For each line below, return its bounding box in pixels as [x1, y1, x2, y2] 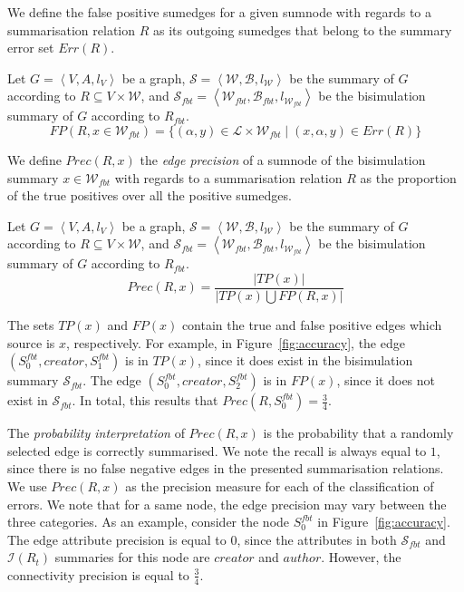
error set [7, 38, 54, 57]
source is [7, 333, 55, 352]
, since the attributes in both [237, 529, 397, 548]
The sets [7, 315, 54, 334]
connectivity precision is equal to [7, 565, 189, 584]
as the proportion [360, 168, 457, 187]
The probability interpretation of [7, 423, 185, 442]
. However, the [321, 548, 401, 567]
